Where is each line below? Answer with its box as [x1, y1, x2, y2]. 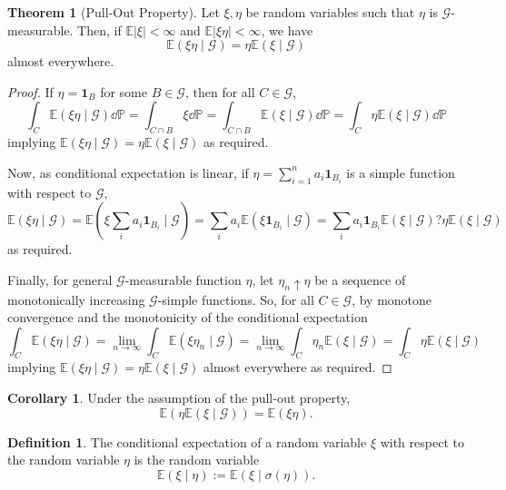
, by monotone [352, 289, 432, 309]
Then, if [77, 20, 122, 39]
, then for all [184, 82, 255, 101]
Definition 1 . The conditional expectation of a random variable [7, 432, 367, 451]
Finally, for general [7, 269, 113, 289]
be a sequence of [314, 269, 406, 289]
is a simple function [346, 162, 455, 181]
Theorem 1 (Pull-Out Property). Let [7, 3, 220, 21]
